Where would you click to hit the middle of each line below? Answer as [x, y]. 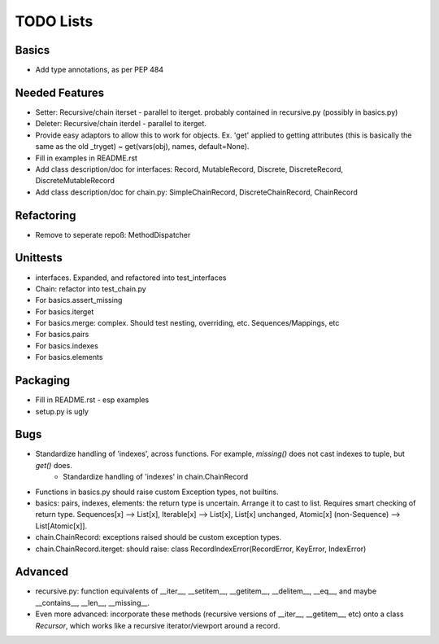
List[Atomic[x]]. [61, 526]
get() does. [54, 465]
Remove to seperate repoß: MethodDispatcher [113, 234]
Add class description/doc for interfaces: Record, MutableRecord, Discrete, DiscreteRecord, [189, 169]
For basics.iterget [65, 311]
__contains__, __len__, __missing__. [93, 602]
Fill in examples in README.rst [87, 158]
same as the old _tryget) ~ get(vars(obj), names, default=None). [142, 147]
